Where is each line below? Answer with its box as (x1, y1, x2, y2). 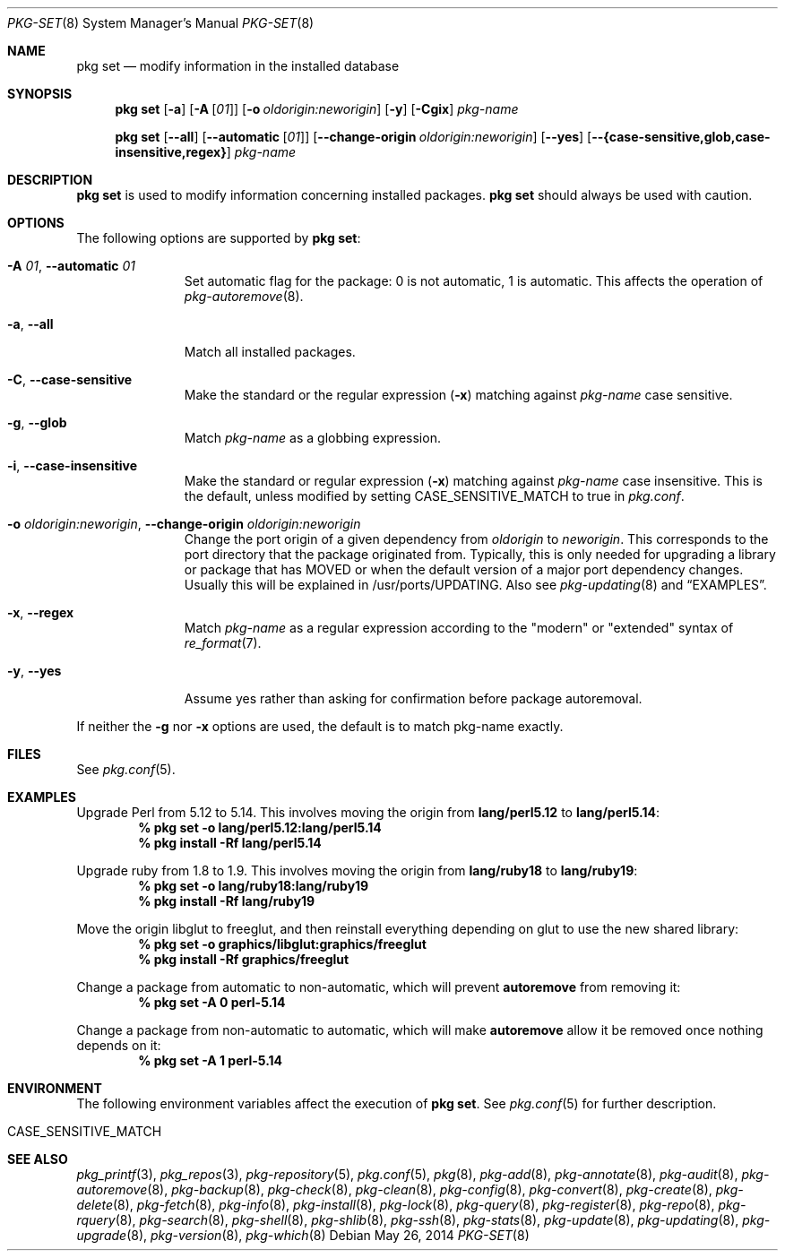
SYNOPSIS (7, 86, 73, 101)
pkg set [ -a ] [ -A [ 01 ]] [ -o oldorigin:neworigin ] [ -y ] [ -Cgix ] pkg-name (115, 101, 519, 116)
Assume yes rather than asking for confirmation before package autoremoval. (184, 691, 643, 706)
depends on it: (76, 1038, 161, 1053)
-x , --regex (7, 605, 74, 620)
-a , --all (7, 316, 54, 332)
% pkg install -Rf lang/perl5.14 (138, 835, 322, 850)
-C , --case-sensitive (7, 372, 133, 387)
